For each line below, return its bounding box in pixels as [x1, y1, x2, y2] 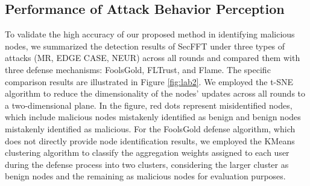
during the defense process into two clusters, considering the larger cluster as [5, 158, 289, 170]
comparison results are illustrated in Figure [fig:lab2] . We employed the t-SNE [5, 75, 294, 88]
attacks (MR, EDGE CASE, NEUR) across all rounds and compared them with [5, 51, 300, 64]
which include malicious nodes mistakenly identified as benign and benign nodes [5, 111, 301, 123]
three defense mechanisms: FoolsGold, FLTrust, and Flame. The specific [5, 63, 271, 75]
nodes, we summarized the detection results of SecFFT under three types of [5, 39, 285, 52]
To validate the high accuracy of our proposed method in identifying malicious [5, 28, 295, 40]
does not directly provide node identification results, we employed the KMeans [5, 134, 295, 147]
